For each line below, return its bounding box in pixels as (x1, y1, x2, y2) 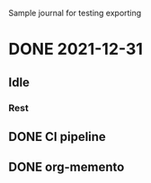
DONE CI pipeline (8, 129, 107, 144)
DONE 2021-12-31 (8, 39, 143, 59)
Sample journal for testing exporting (8, 8, 142, 18)
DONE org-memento (8, 160, 125, 175)
